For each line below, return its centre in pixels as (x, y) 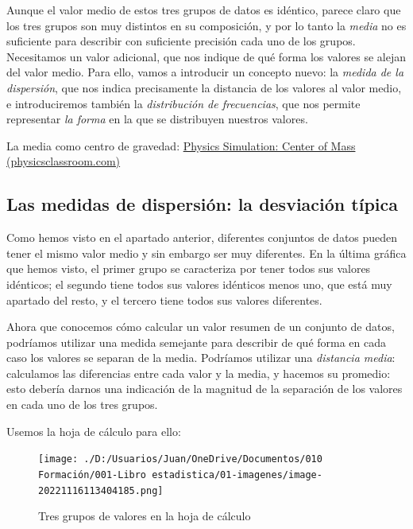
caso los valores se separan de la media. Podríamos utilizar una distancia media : (201, 358)
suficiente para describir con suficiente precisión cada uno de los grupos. (181, 41)
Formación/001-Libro (93, 475)
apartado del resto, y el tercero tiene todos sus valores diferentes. (164, 300)
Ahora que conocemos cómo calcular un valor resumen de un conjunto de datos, (201, 327)
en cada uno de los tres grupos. (82, 405)
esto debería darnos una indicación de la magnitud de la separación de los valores (205, 389)
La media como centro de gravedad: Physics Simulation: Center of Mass (181, 145)
